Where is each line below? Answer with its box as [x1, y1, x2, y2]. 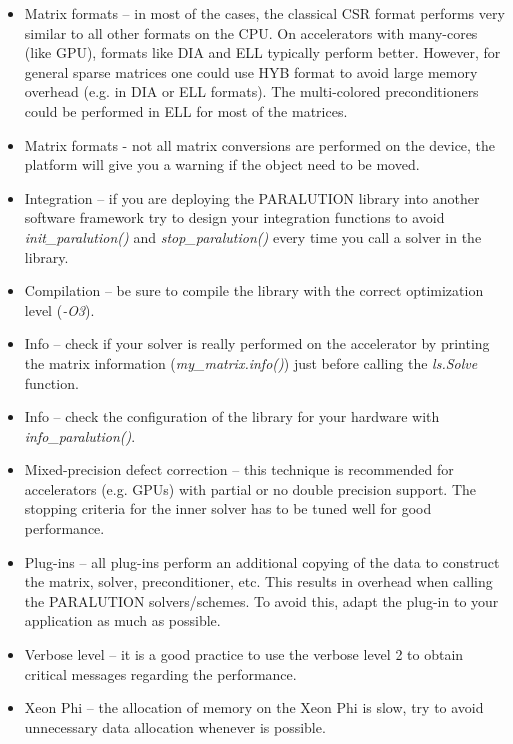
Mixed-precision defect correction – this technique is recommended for [24, 459, 454, 480]
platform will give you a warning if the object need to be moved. [24, 154, 420, 175]
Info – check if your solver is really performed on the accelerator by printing [24, 333, 490, 354]
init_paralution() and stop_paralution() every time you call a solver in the [24, 226, 482, 247]
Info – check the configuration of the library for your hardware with [24, 406, 440, 427]
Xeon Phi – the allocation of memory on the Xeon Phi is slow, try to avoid [24, 697, 484, 718]
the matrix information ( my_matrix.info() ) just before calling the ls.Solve [24, 352, 478, 373]
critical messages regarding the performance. [24, 663, 297, 684]
